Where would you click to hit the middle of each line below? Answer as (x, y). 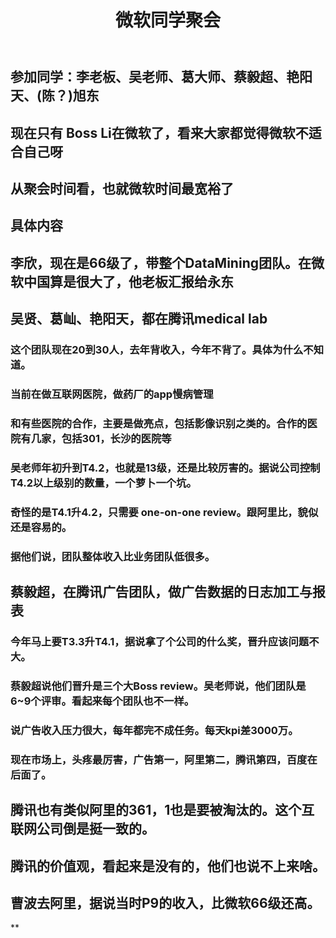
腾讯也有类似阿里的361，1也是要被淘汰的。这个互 (162, 810)
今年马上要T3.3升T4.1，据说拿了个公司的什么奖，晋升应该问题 (160, 641)
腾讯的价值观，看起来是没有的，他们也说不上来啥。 (168, 866)
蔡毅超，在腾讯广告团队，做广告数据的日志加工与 (161, 592)
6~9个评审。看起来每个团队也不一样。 (102, 701)
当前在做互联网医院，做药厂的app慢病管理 (112, 394)
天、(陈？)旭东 (55, 96)
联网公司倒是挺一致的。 (82, 829)
